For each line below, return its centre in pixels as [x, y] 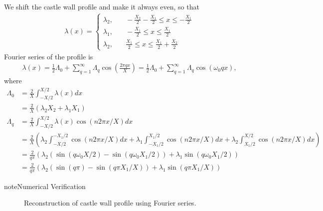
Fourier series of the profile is [49, 56]
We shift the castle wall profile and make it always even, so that [102, 6]
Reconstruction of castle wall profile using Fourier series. [110, 203]
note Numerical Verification [45, 186]
